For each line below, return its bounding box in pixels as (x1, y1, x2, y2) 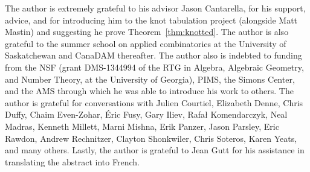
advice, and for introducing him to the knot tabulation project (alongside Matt (5, 13, 298, 26)
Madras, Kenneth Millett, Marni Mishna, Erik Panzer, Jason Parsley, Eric (5, 119, 279, 132)
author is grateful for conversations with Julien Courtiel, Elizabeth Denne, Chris (5, 96, 303, 109)
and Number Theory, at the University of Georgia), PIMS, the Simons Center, (5, 72, 295, 85)
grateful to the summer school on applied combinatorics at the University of (5, 37, 286, 49)
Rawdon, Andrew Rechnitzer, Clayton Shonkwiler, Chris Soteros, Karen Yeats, (5, 132, 297, 144)
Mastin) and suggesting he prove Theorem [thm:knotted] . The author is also (5, 25, 289, 38)
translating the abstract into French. (5, 155, 140, 168)
